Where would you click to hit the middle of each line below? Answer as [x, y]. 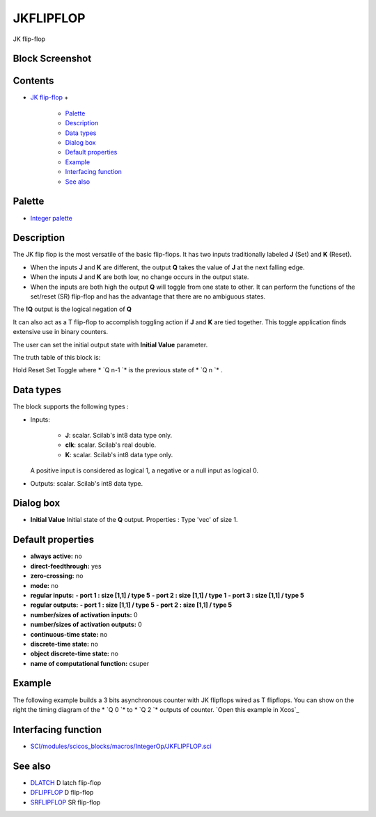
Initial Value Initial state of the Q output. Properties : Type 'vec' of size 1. [134, 520]
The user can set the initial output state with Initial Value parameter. [110, 344]
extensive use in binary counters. [61, 332]
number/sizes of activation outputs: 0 [86, 625]
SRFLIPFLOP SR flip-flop [65, 802]
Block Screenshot [52, 59]
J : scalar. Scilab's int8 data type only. [119, 435]
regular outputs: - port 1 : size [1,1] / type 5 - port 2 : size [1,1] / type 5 [131, 605]
